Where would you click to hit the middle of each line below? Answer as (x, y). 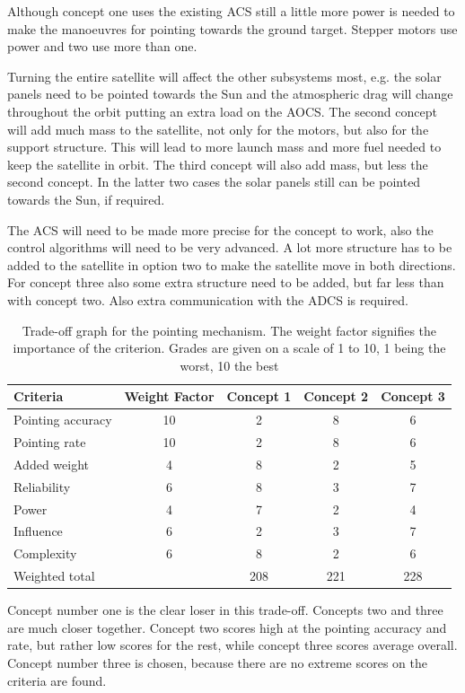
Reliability (42, 486)
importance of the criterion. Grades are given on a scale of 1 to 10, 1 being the (229, 348)
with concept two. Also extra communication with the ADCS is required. (208, 299)
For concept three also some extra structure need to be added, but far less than (226, 282)
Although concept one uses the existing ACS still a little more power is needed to (231, 11)
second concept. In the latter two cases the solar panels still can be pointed (214, 182)
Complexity (45, 553)
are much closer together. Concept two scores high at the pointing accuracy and (227, 627)
